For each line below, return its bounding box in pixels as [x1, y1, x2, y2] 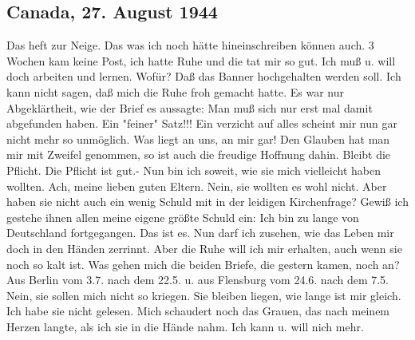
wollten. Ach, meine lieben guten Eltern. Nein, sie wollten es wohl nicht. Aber [6, 177, 387, 194]
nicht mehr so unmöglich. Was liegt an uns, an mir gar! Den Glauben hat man [6, 130, 390, 147]
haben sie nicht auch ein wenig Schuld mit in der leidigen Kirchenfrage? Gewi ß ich [6, 193, 409, 210]
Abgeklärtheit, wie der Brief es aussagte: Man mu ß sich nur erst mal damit [6, 99, 373, 116]
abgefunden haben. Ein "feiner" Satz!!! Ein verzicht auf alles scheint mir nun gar [6, 115, 397, 132]
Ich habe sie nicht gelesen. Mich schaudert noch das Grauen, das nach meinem [6, 302, 390, 319]
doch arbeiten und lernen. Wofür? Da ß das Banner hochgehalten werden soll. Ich [6, 68, 401, 85]
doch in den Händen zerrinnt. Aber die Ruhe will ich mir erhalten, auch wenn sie [6, 239, 402, 256]
